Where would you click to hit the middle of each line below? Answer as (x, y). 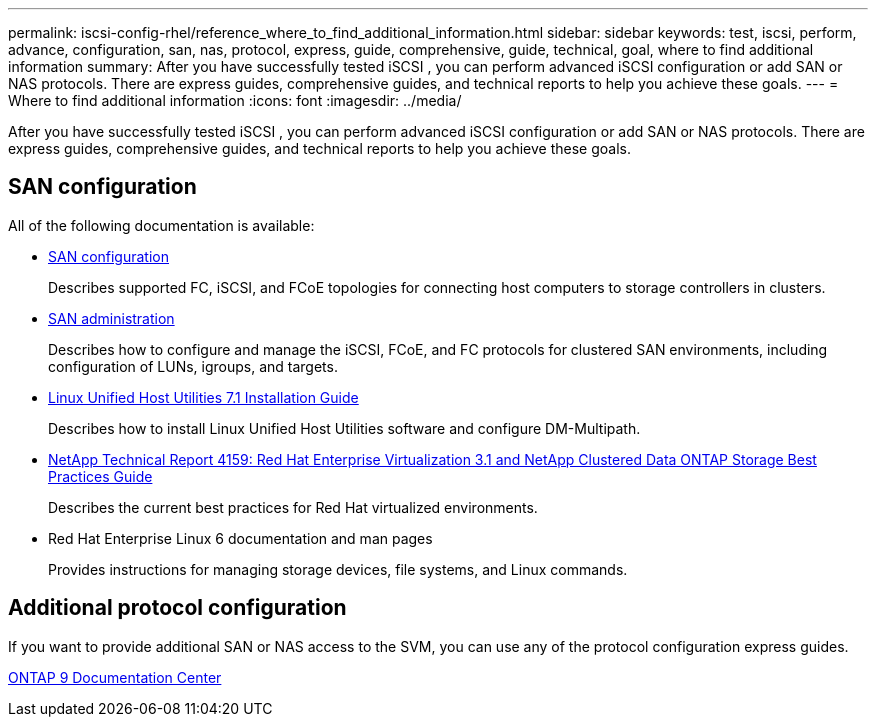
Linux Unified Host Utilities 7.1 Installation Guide (203, 397)
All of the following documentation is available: (161, 225)
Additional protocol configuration (177, 608)
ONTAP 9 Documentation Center (115, 677)
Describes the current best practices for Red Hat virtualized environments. (293, 507)
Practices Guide (100, 476)
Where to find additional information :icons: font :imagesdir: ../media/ (235, 100)
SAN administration (111, 318)
